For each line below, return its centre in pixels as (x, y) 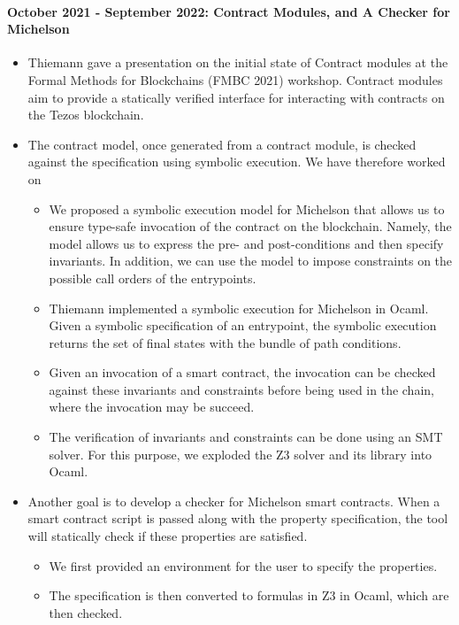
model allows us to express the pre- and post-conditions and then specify (246, 243)
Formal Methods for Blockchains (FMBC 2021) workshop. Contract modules (235, 79)
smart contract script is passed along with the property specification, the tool (238, 518)
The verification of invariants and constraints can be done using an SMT (246, 437)
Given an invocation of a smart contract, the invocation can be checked (242, 372)
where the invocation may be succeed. (152, 407)
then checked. (86, 612)
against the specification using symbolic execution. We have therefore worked (237, 162)
